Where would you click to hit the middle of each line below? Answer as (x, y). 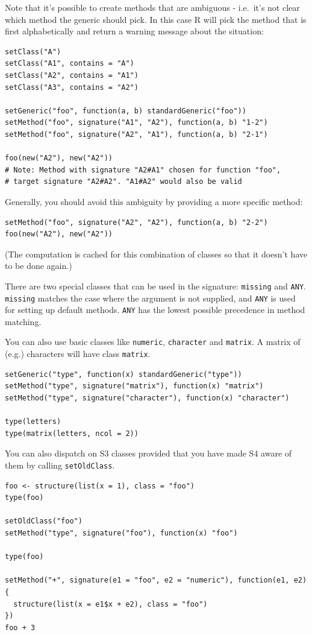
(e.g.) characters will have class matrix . (78, 354)
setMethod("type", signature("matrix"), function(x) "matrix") (134, 386)
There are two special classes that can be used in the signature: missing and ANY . (155, 286)
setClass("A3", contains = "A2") (72, 87)
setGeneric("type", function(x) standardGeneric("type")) (123, 374)
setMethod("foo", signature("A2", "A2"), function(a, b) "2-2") (136, 222)
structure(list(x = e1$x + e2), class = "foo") (111, 604)
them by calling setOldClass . (60, 465)
